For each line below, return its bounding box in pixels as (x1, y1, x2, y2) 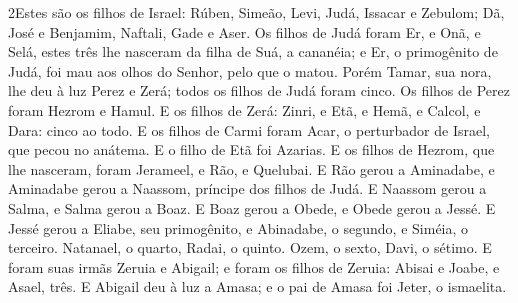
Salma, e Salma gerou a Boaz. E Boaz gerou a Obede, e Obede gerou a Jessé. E (8, 197, 496, 218)
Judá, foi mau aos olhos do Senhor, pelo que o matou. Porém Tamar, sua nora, (8, 60, 492, 81)
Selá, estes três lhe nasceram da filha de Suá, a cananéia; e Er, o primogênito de (8, 41, 498, 62)
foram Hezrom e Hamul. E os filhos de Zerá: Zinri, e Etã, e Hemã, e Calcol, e (8, 99, 481, 120)
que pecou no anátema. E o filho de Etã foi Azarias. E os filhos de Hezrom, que (8, 139, 495, 160)
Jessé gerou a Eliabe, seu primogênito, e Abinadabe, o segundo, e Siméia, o (8, 217, 469, 238)
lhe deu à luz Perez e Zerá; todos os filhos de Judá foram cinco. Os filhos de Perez (8, 80, 510, 101)
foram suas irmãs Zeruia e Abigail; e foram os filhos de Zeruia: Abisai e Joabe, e (8, 256, 500, 277)
